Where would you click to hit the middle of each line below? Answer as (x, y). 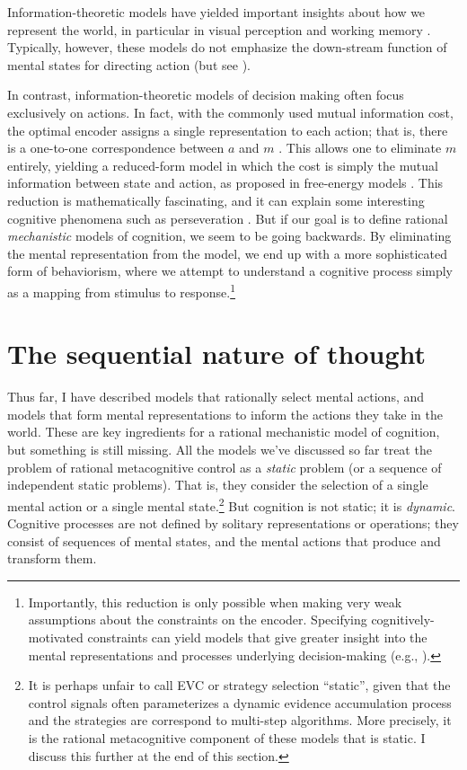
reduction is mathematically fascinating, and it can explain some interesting (216, 200)
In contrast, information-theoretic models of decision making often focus (206, 95)
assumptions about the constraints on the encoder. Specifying (198, 620)
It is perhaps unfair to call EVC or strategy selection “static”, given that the (239, 685)
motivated (56, 637)
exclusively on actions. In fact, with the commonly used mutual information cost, (230, 112)
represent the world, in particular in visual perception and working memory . (219, 29)
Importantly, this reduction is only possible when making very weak (215, 602)
